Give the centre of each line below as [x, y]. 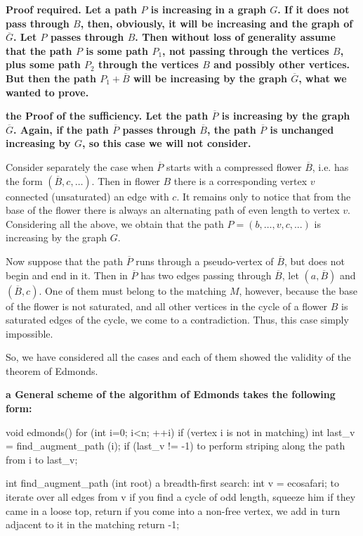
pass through [38, 23]
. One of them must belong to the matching [133, 290]
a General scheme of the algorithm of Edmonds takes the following [171, 394]
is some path [117, 50]
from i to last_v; [42, 459]
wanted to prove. [47, 92]
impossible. [29, 333]
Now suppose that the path [64, 261]
